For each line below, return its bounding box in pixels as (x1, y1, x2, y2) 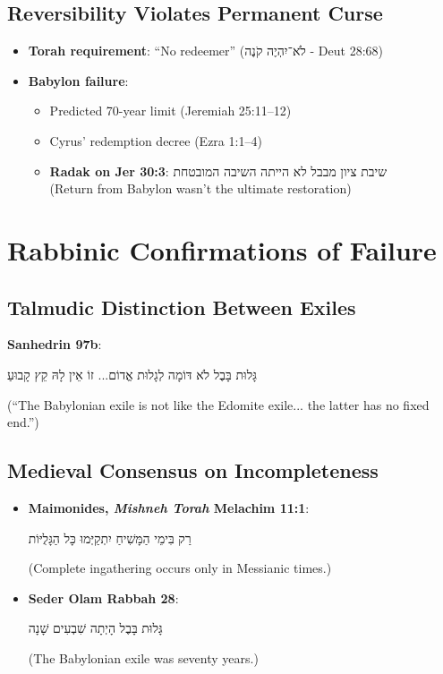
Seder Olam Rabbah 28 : (28, 588, 179, 607)
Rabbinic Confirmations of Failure (7, 231, 437, 268)
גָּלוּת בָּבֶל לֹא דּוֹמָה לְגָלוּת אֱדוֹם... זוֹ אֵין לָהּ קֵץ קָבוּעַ (7, 364, 257, 383)
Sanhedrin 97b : (7, 335, 102, 354)
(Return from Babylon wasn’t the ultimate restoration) (49, 179, 352, 198)
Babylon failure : (28, 71, 129, 90)
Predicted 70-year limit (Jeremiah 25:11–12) (49, 101, 292, 120)
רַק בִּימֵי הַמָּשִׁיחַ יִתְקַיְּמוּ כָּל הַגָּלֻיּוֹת (28, 528, 192, 547)
